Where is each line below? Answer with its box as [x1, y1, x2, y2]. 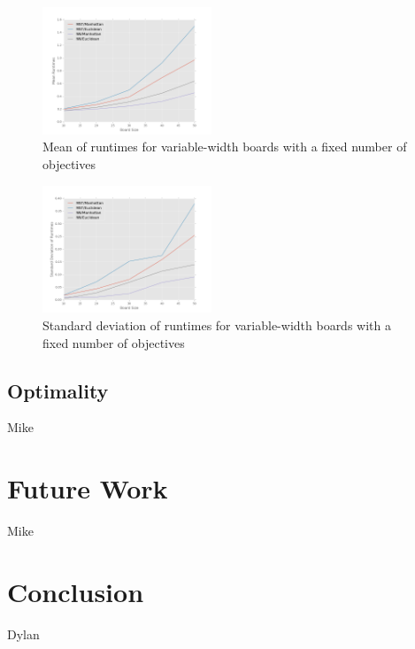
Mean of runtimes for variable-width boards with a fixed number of [42, 137, 407, 156]
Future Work [7, 470, 168, 506]
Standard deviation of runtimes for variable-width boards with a [42, 315, 391, 334]
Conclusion [7, 573, 144, 609]
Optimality [7, 376, 109, 404]
